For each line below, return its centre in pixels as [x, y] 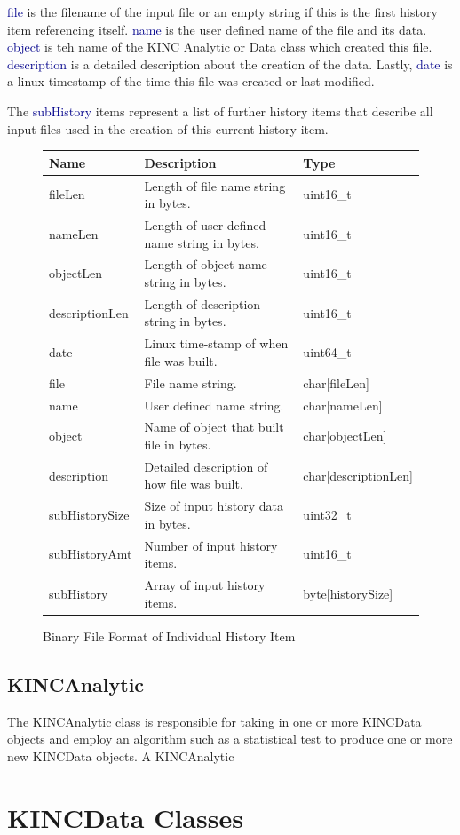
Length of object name [206, 264]
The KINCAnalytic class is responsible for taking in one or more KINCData [214, 721]
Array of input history [205, 585]
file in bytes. [178, 444]
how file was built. [194, 484]
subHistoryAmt [91, 554]
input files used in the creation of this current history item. [168, 128]
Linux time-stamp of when [216, 343]
